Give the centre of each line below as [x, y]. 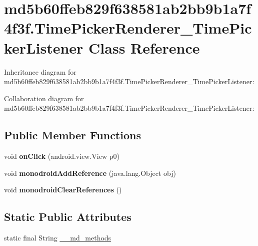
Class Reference [144, 47]
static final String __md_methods [58, 238]
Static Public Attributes [68, 217]
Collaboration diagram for [44, 98]
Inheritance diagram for [40, 71]
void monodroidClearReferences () [63, 190]
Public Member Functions [72, 135]
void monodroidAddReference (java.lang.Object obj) [90, 173]
